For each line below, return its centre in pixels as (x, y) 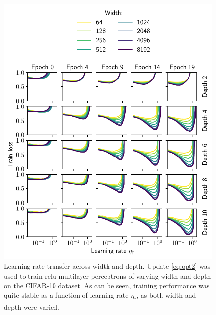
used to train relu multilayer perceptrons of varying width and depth (108, 276)
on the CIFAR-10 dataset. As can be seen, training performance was (107, 285)
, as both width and (166, 295)
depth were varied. (32, 306)
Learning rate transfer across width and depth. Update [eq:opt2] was (107, 266)
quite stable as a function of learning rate (66, 295)
